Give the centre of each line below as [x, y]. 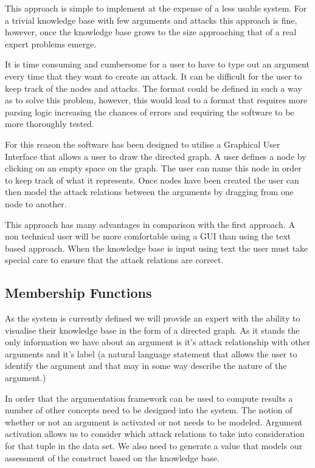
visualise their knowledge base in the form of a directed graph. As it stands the [152, 330]
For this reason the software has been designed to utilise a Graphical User [143, 144]
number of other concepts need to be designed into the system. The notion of [149, 410]
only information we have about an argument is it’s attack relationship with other [158, 342]
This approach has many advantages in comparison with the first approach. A [150, 224]
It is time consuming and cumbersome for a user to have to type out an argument [157, 64]
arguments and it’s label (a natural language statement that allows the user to [151, 353]
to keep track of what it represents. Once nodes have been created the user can [152, 180]
